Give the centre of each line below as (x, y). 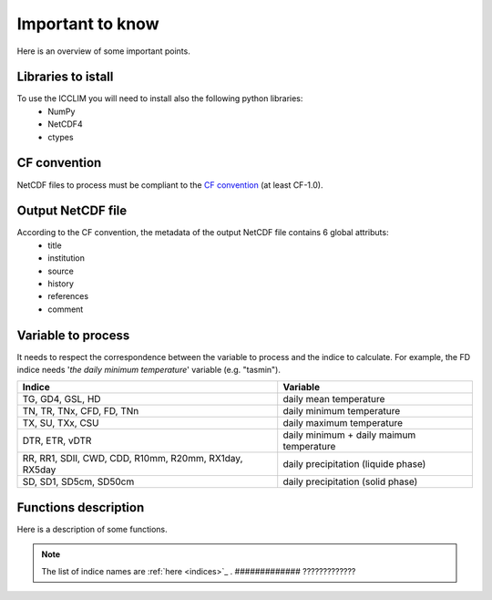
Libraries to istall (65, 77)
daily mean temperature (334, 399)
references (68, 296)
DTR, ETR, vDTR (57, 440)
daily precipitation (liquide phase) (354, 464)
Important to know (88, 24)
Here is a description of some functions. (92, 529)
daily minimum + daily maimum (349, 435)
